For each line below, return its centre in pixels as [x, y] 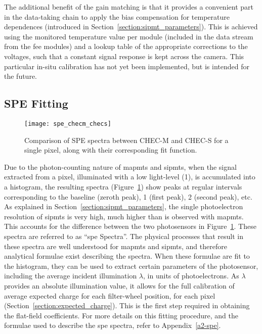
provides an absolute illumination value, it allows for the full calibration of [119, 285]
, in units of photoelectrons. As [191, 276]
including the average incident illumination [71, 276]
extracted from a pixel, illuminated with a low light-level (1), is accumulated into [130, 177]
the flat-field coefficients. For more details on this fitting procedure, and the [121, 315]
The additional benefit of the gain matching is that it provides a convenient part [129, 7]
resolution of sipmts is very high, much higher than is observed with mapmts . [124, 216]
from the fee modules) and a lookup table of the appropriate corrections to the [126, 46]
